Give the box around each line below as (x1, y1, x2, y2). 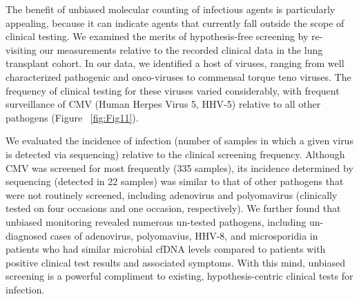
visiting (6, 42, 37, 57)
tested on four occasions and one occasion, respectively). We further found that (6, 201, 341, 215)
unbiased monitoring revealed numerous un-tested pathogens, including (6, 214, 307, 229)
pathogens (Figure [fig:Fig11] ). (6, 110, 139, 124)
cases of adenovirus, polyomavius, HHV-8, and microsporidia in (50, 228, 318, 242)
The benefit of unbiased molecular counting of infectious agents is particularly (6, 2, 336, 16)
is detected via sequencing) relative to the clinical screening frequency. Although (6, 146, 345, 161)
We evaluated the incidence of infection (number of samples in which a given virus (6, 133, 353, 148)
